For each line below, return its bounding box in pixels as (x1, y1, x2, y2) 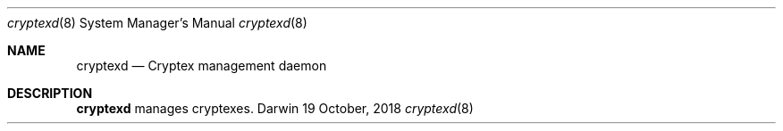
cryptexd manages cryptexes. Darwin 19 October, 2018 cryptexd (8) (76, 101, 474, 116)
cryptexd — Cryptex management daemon (76, 58, 327, 73)
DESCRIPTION (7, 86, 93, 101)
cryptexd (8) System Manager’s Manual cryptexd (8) (7, 15, 307, 30)
